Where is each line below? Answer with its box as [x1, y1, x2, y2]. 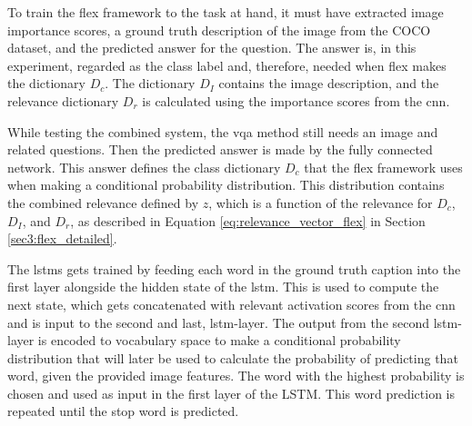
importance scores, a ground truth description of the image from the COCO [7, 20, 431, 39]
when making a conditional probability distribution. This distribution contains [7, 175, 445, 194]
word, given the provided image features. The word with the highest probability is [7, 366, 465, 385]
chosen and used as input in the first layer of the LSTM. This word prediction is [7, 383, 455, 402]
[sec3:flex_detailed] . [7, 229, 117, 248]
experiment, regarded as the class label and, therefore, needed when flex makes [7, 55, 447, 74]
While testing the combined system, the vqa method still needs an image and [7, 122, 438, 141]
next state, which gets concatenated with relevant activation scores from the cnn [7, 294, 456, 313]
